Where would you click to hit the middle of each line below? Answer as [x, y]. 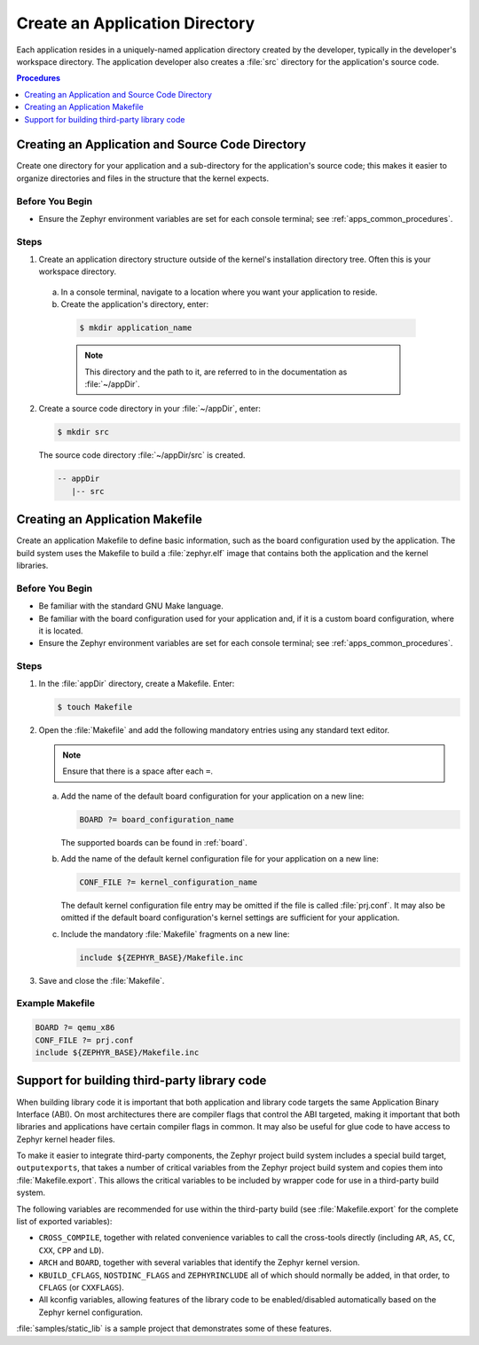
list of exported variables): [64, 1222]
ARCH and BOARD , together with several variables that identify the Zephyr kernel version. [199, 1262]
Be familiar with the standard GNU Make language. [131, 606]
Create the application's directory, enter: [134, 304]
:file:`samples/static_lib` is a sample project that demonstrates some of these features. [174, 1329]
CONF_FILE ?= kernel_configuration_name [168, 882]
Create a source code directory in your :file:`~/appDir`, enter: [150, 409]
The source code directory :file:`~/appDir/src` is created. [142, 455]
